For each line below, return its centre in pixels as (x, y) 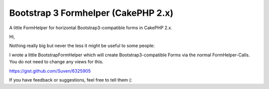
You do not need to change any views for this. (56, 62)
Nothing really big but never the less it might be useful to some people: (82, 46)
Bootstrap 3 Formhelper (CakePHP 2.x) (91, 13)
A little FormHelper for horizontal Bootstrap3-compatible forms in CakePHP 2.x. (91, 28)
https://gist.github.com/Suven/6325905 (50, 71)
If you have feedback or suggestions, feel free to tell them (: (70, 80)
